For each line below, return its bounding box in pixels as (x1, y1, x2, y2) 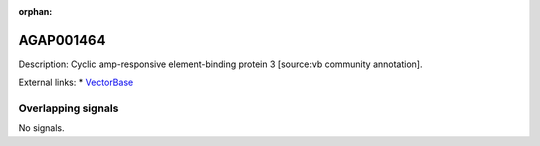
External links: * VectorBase (18, 76, 134, 89)
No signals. (18, 122, 65, 134)
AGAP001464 (18, 31, 106, 49)
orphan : (18, 6, 53, 17)
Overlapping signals (18, 101, 119, 115)
